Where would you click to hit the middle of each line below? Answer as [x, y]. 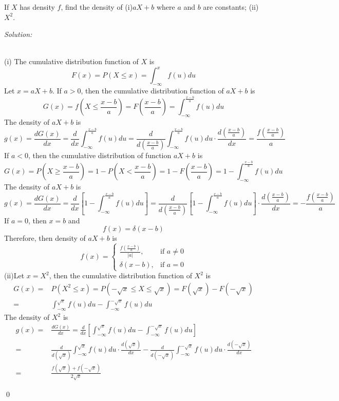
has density [37, 7]
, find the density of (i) [97, 7]
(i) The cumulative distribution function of [71, 61]
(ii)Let [14, 275]
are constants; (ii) [231, 7]
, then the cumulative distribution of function [100, 155]
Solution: [18, 34]
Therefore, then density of [45, 238]
